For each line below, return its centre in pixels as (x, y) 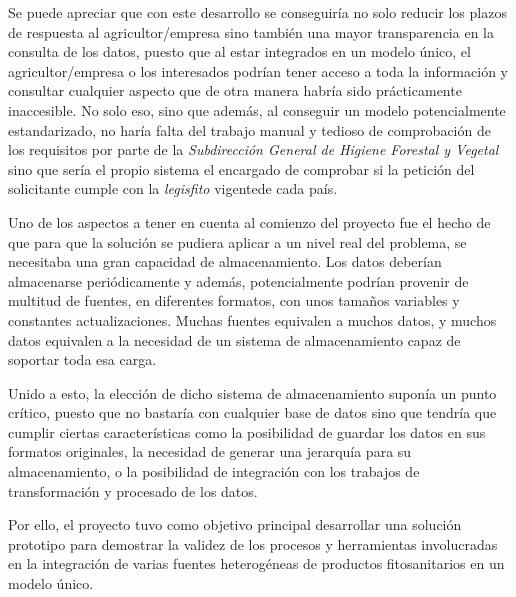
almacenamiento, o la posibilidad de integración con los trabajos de (214, 471)
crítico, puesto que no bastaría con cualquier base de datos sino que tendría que (252, 412)
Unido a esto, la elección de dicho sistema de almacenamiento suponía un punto (252, 392)
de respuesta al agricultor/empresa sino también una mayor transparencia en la (251, 31)
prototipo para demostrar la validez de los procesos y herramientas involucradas (253, 543)
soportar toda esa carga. (82, 359)
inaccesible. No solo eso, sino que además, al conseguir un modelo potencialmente (257, 109)
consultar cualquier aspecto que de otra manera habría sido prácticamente (235, 90)
